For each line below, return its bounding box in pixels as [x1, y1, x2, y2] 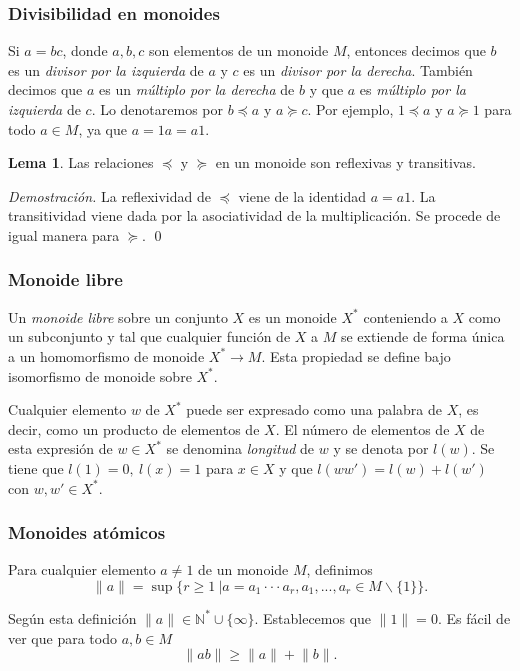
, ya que [78, 118, 127, 139]
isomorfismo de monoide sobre [8, 365, 192, 386]
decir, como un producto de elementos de [8, 418, 260, 439]
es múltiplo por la [359, 79, 466, 100]
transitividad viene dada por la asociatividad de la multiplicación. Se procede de [8, 205, 501, 226]
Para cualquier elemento [8, 559, 156, 580]
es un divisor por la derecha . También [243, 59, 473, 80]
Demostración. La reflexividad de [8, 185, 211, 206]
